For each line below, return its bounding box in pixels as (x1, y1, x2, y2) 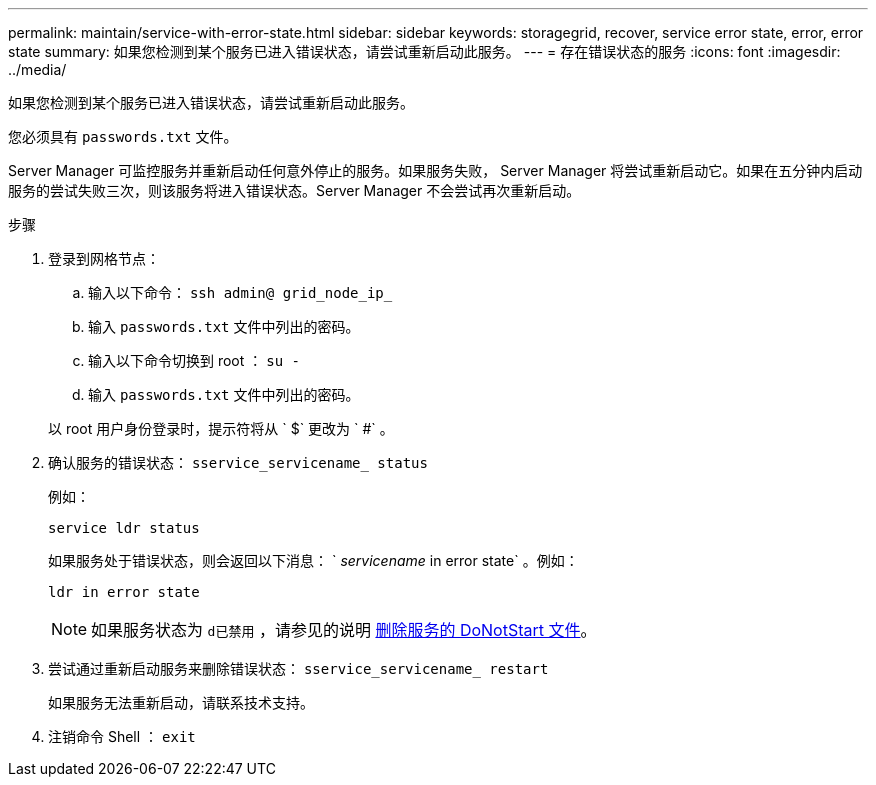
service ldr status (48, 520, 200, 536)
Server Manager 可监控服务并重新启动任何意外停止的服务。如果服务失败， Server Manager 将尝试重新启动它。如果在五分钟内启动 (8, 162, 863, 179)
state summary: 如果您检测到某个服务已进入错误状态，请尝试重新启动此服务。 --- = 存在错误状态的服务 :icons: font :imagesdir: (8, 43, 841, 60)
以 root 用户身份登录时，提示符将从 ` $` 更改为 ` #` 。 (48, 420, 394, 437)
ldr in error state (48, 584, 200, 600)
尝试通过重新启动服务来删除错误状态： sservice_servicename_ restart (48, 660, 549, 677)
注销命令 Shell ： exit (48, 728, 196, 745)
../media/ (8, 61, 67, 78)
